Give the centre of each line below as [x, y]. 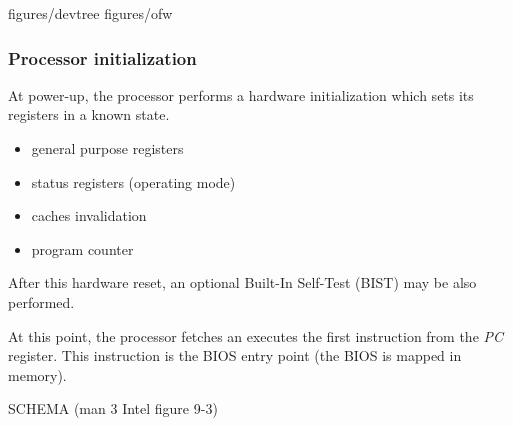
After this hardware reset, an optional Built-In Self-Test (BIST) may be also [242, 282]
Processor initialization [102, 57]
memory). [37, 374]
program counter [82, 248]
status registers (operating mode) [133, 181]
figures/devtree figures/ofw [90, 13]
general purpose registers [107, 148]
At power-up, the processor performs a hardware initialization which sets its [241, 94]
